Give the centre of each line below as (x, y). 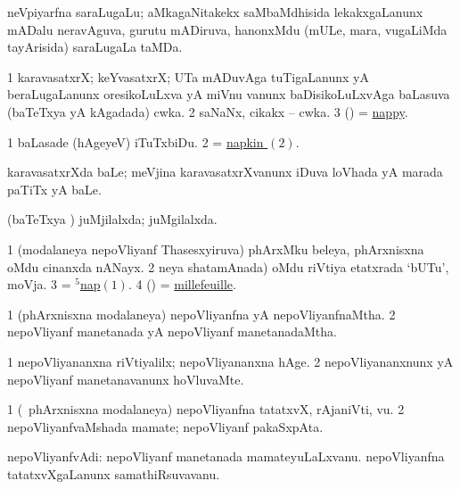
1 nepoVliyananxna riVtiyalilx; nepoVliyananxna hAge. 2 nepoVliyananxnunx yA (230, 361)
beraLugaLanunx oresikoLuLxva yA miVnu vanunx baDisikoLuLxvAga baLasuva (229, 94)
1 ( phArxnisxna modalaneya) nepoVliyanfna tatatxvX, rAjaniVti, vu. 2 (206, 409)
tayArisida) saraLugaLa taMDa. (95, 47)
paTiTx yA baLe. (54, 189)
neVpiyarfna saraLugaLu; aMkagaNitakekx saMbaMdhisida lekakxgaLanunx (215, 12)
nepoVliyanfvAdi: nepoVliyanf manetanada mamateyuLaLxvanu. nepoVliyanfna (226, 456)
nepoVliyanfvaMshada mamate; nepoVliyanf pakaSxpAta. (165, 426)
